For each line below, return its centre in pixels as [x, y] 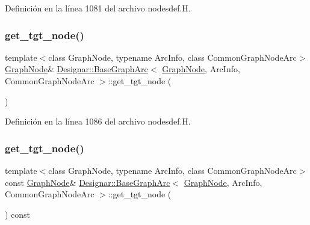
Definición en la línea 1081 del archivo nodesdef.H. [98, 8]
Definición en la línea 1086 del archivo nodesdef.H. [98, 121]
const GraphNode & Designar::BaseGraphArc [88, 182]
